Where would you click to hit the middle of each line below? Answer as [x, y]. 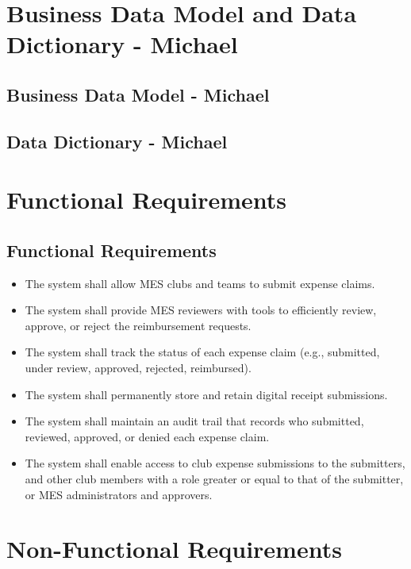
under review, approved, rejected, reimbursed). [138, 368]
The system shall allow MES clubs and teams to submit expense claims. [200, 283]
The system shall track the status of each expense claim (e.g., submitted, [202, 352]
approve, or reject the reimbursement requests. [138, 325]
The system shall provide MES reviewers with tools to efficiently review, [201, 310]
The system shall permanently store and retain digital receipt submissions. [206, 394]
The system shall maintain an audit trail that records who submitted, [194, 421]
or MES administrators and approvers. [119, 494]
